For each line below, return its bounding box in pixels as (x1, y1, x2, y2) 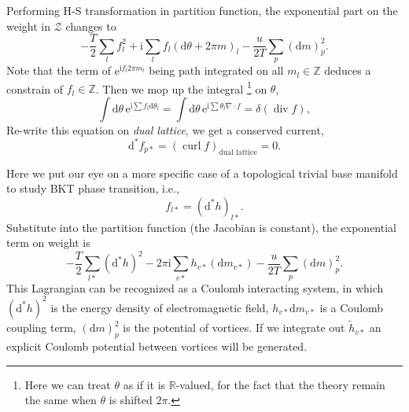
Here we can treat (24, 376, 111, 392)
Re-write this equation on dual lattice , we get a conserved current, (6, 121, 324, 138)
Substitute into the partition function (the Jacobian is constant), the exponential (6, 219, 396, 235)
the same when (24, 392, 97, 408)
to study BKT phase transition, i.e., (6, 180, 179, 197)
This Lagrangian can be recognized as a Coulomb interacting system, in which (6, 279, 384, 296)
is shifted (109, 392, 153, 408)
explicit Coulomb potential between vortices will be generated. (6, 337, 308, 354)
